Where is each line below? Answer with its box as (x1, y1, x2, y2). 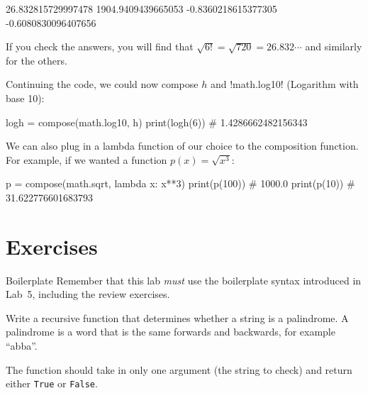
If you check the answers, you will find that (6, 39, 194, 54)
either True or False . (6, 376, 98, 391)
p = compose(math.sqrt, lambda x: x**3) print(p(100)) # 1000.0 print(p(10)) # (6, 176, 355, 191)
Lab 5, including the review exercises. (6, 287, 170, 301)
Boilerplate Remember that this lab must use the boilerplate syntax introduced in (6, 272, 362, 287)
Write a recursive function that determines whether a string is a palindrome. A (6, 310, 349, 325)
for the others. (6, 52, 67, 67)
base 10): (6, 90, 45, 105)
